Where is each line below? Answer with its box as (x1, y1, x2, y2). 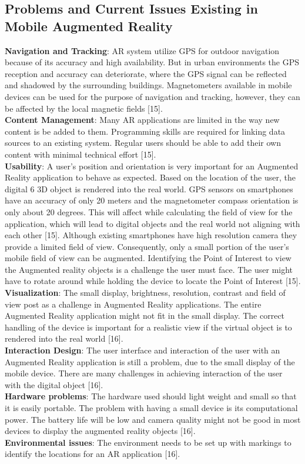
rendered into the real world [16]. (5, 332, 123, 345)
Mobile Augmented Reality (5, 16, 173, 35)
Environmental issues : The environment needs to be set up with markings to (5, 436, 291, 448)
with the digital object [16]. (5, 378, 103, 390)
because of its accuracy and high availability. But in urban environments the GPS (5, 56, 299, 68)
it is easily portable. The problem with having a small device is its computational (5, 402, 298, 413)
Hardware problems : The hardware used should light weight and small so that (5, 390, 297, 402)
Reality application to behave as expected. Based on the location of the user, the (5, 171, 296, 183)
